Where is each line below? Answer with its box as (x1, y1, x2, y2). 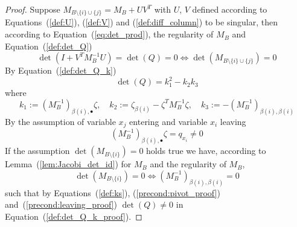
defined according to (192, 3, 267, 15)
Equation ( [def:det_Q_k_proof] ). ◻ (5, 209, 142, 222)
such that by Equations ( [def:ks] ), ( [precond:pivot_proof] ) (5, 186, 220, 199)
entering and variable (129, 115, 208, 127)
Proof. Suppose (5, 3, 60, 15)
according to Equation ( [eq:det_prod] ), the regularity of (5, 28, 214, 40)
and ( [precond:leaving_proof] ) (5, 198, 118, 211)
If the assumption (5, 144, 70, 157)
